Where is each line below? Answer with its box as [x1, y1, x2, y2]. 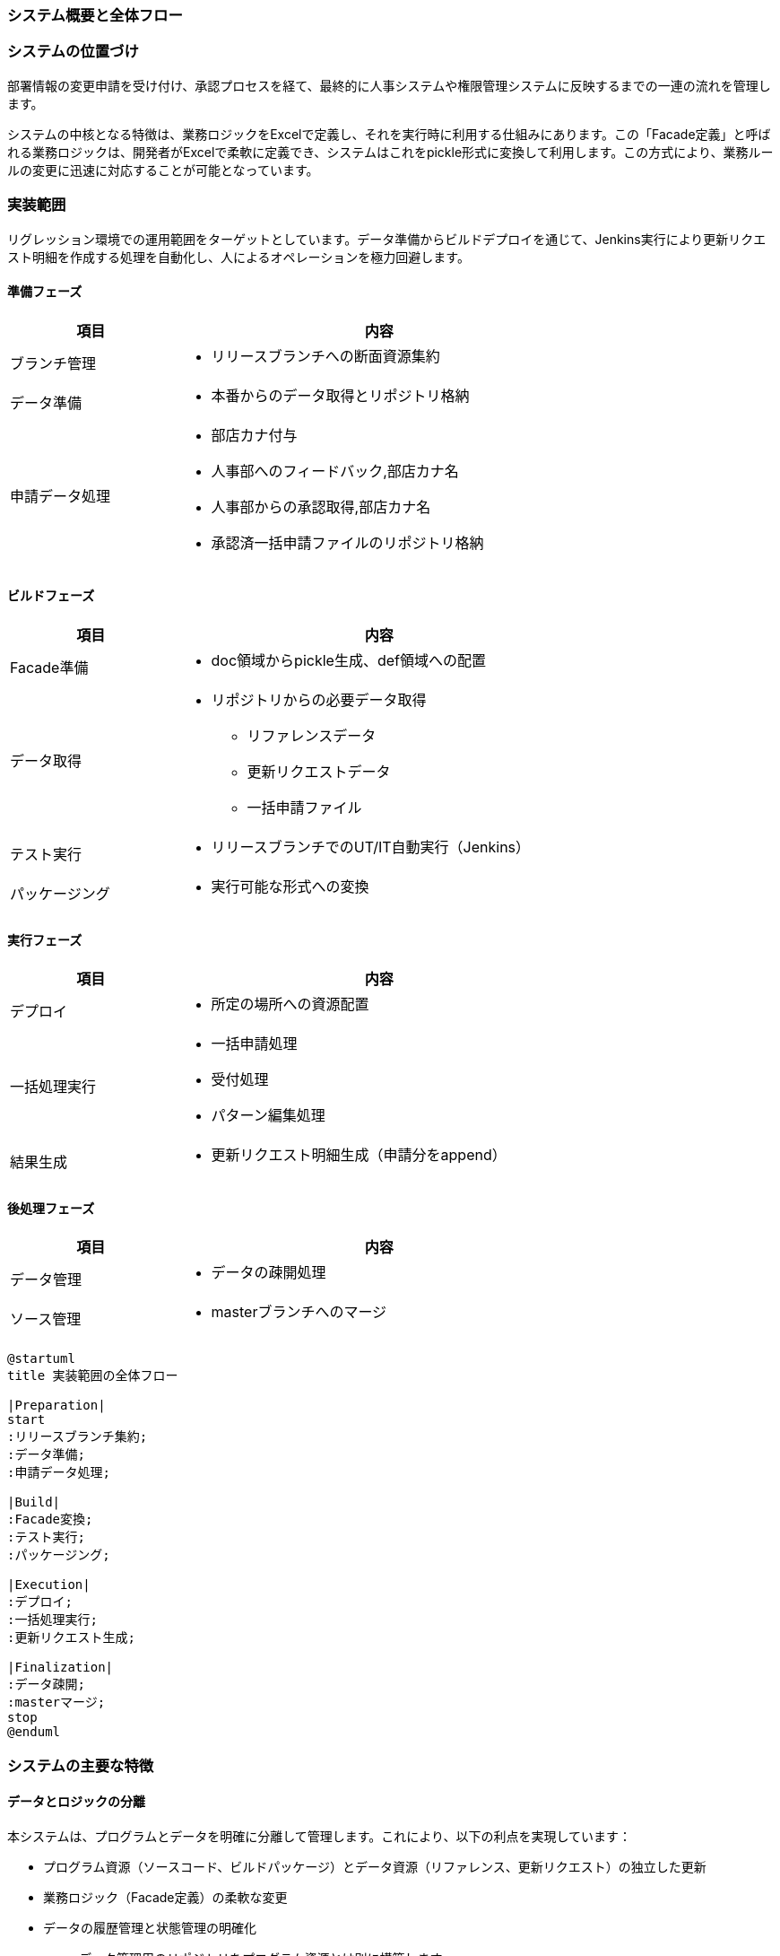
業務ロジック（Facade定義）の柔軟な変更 [43, 1889, 288, 1905]
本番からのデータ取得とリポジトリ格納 [211, 386, 470, 405]
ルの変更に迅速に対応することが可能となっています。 [7, 162, 319, 178]
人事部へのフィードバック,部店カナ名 [211, 461, 459, 480]
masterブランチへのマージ [211, 1303, 387, 1322]
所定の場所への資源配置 [211, 995, 369, 1014]
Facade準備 [10, 658, 89, 677]
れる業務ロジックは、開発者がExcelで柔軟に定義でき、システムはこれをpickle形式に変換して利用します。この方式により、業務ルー [7, 144, 774, 160]
